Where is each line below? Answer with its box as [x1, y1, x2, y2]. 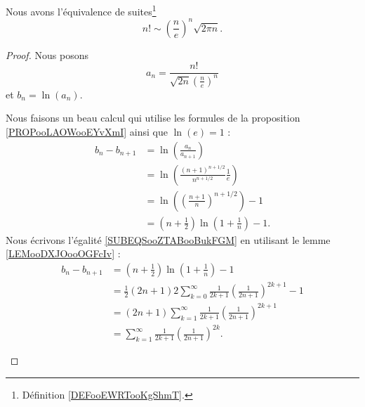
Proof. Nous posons [6, 47, 89, 62]
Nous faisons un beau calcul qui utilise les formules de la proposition [6, 110, 300, 125]
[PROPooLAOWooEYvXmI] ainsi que [6, 124, 168, 138]
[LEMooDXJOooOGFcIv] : [6, 246, 121, 261]
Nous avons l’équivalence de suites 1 [6, 2, 157, 18]
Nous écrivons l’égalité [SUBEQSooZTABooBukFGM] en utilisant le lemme [6, 232, 331, 247]
